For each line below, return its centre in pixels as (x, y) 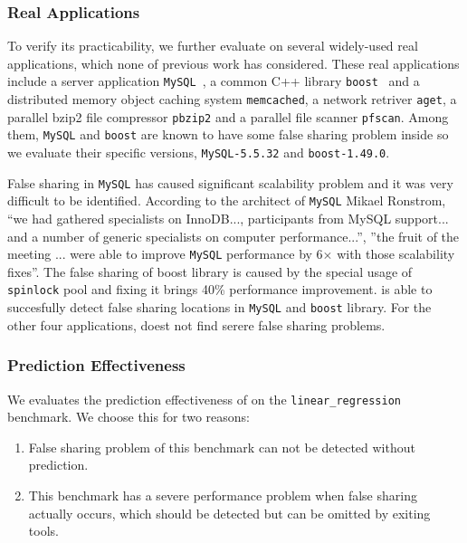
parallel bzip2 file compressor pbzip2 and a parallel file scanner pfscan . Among (228, 116)
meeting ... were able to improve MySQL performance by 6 (165, 254)
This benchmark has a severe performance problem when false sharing (223, 495)
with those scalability (396, 254)
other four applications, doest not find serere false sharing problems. (196, 324)
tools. (43, 531)
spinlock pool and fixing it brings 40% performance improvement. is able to (220, 289)
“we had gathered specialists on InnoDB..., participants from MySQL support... (228, 218)
